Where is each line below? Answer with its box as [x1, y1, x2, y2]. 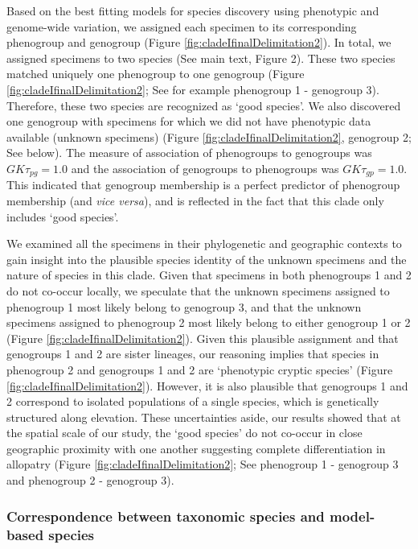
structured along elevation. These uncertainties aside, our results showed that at [6, 408, 401, 425]
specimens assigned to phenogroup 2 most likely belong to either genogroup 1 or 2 [6, 314, 411, 331]
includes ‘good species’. [6, 208, 119, 225]
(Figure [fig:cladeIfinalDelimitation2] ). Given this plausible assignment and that [6, 329, 399, 346]
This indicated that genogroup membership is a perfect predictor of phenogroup [6, 176, 400, 193]
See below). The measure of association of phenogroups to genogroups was [6, 144, 372, 161]
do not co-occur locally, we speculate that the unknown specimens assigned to [6, 282, 390, 299]
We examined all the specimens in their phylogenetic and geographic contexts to [6, 235, 402, 252]
